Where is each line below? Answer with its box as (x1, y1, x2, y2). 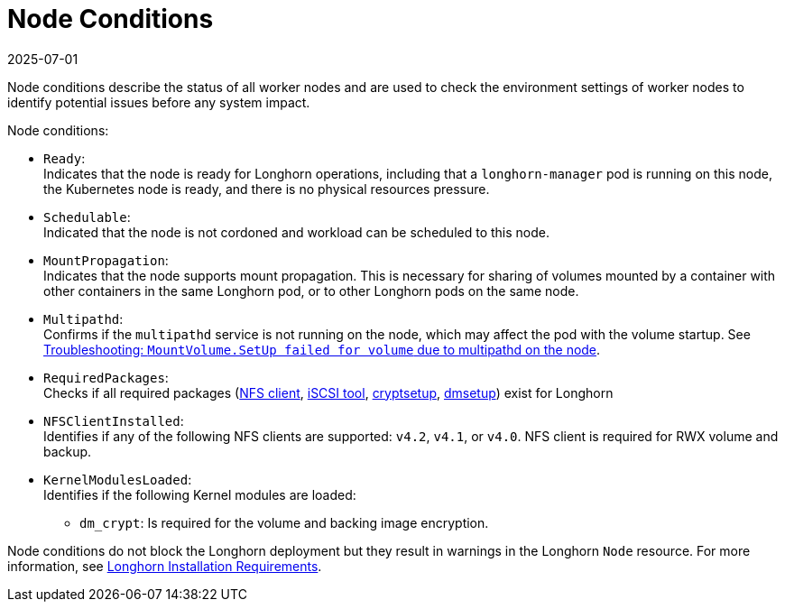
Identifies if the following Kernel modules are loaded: (43, 486, 356, 503)
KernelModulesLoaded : (43, 471, 192, 487)
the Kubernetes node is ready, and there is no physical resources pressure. (43, 180, 490, 197)
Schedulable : (43, 208, 131, 225)
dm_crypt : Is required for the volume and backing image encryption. (79, 514, 489, 531)
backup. (43, 443, 92, 459)
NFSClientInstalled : (43, 412, 184, 429)
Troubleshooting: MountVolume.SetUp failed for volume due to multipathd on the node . (43, 341, 601, 357)
